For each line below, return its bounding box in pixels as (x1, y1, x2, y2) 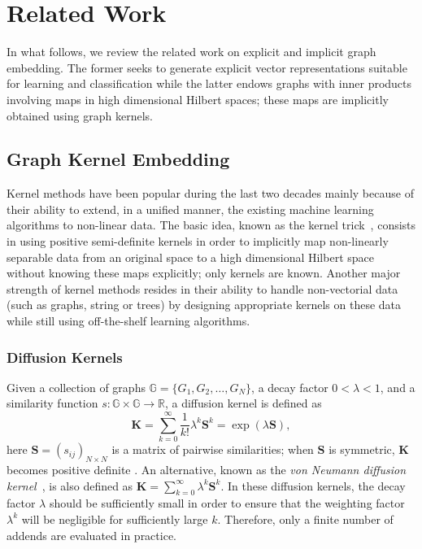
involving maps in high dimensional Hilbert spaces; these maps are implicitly (7, 90, 389, 107)
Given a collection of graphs (7, 378, 146, 395)
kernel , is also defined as (7, 477, 133, 494)
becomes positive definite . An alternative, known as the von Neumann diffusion (7, 460, 407, 477)
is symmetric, (328, 441, 395, 458)
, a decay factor (251, 378, 328, 395)
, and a (380, 378, 415, 395)
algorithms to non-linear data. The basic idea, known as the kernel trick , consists (7, 216, 416, 233)
